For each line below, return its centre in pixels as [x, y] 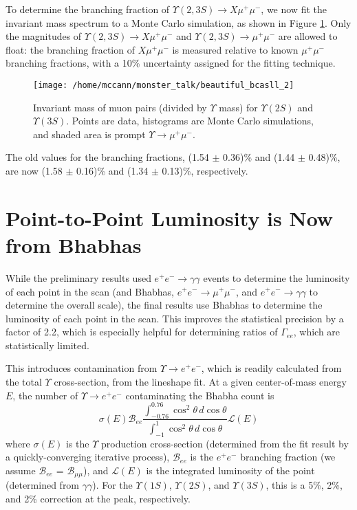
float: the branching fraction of [70, 49]
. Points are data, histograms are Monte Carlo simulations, [190, 121]
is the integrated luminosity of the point [230, 470]
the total [24, 382]
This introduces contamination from [82, 368]
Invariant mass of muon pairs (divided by [120, 107]
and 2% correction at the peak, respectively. [98, 498]
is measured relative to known [235, 49]
